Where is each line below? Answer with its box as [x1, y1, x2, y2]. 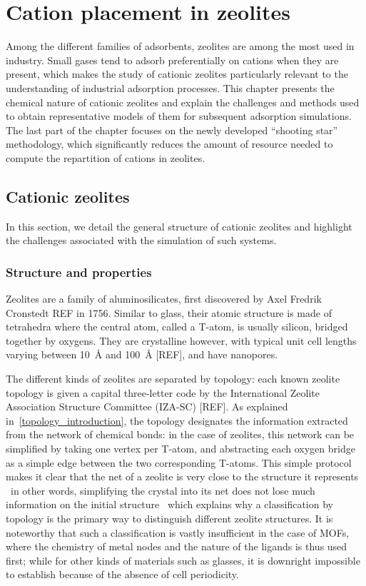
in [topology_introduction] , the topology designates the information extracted [6, 413, 348, 428]
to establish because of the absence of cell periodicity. [6, 567, 239, 582]
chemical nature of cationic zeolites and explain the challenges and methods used [6, 94, 360, 109]
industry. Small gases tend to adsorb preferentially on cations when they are [6, 52, 339, 67]
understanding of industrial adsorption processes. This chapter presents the [6, 80, 335, 95]
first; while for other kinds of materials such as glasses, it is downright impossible [6, 552, 360, 567]
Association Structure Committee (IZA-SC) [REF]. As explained [6, 399, 288, 414]
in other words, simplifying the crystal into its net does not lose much [10, 483, 315, 497]
